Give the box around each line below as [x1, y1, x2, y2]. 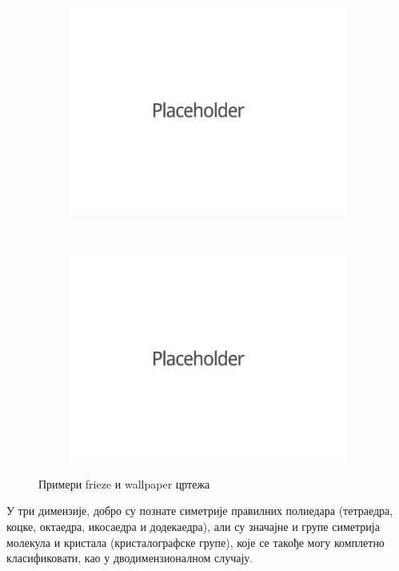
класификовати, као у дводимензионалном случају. [6, 549, 253, 566]
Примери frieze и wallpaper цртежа [38, 475, 210, 492]
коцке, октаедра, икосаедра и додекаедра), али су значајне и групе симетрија [6, 517, 380, 534]
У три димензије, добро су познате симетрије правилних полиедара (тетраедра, [6, 502, 393, 519]
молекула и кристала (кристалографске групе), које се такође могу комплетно [6, 533, 385, 550]
